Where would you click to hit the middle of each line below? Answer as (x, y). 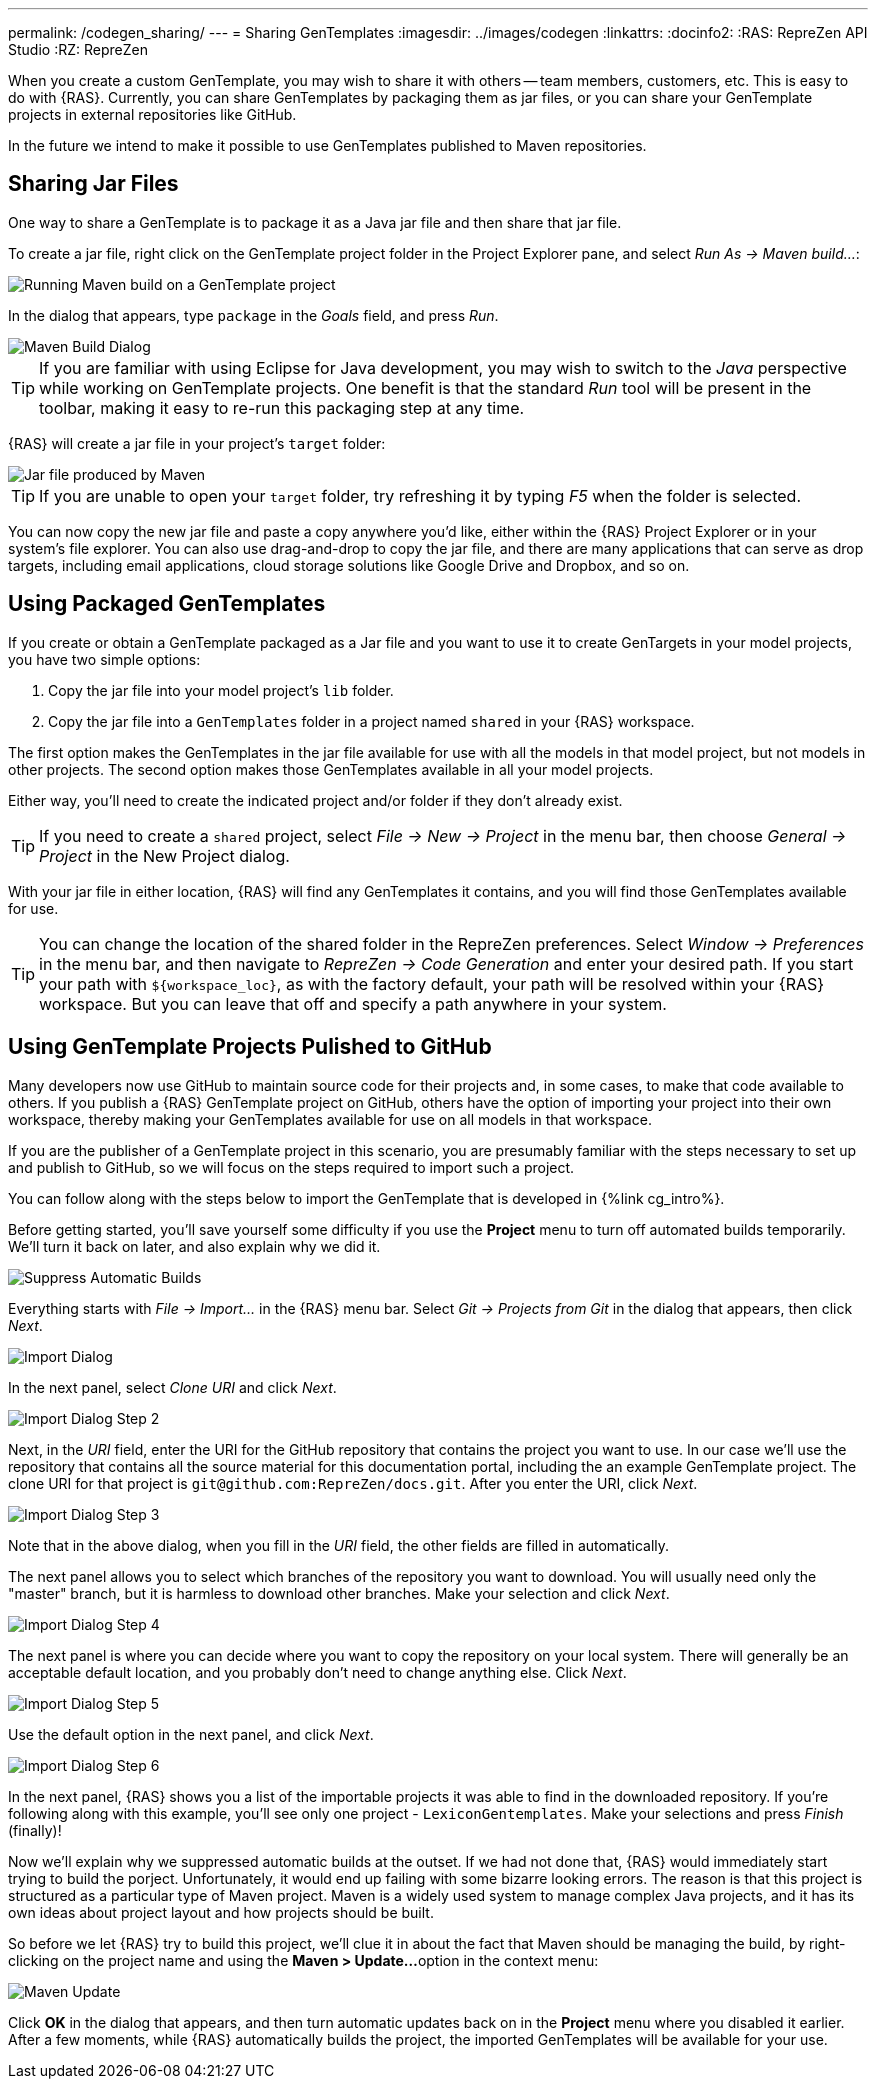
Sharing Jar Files (93, 184)
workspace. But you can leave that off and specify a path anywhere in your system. (353, 1003)
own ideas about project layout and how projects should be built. (221, 1912)
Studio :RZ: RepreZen (78, 49)
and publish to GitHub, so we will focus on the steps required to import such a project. (291, 1167)
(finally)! (35, 1830)
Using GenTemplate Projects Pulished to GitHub (250, 1047)
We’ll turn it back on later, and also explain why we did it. (194, 1246)
